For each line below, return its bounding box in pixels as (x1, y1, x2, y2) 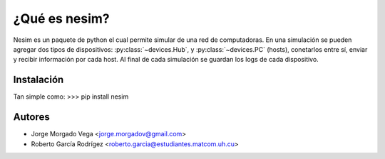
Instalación (13, 74, 64, 86)
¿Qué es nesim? (13, 11, 110, 26)
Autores (13, 111, 50, 124)
